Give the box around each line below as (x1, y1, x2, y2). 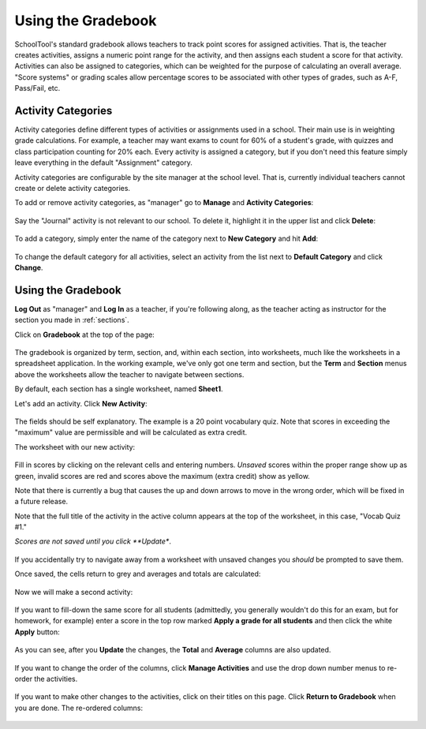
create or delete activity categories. (14, 183, 130, 193)
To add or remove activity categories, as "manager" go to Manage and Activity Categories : (14, 198, 314, 207)
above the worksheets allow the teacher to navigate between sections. (14, 369, 245, 379)
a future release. (14, 497, 69, 507)
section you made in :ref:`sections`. (14, 316, 129, 325)
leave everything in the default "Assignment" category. (14, 158, 192, 167)
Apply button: (14, 627, 60, 637)
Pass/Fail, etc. (14, 84, 61, 93)
